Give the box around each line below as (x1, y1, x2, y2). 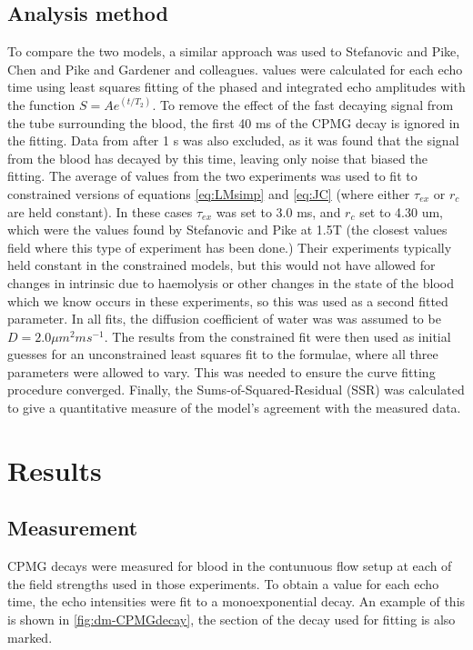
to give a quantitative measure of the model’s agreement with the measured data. (7, 398, 461, 417)
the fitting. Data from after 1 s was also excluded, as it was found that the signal (7, 131, 459, 150)
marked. (7, 627, 53, 646)
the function (7, 95, 75, 114)
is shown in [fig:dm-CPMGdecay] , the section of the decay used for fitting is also (7, 610, 456, 629)
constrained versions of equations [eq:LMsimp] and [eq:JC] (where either (7, 184, 410, 203)
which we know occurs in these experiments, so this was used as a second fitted (7, 291, 448, 310)
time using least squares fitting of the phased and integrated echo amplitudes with (7, 77, 466, 96)
